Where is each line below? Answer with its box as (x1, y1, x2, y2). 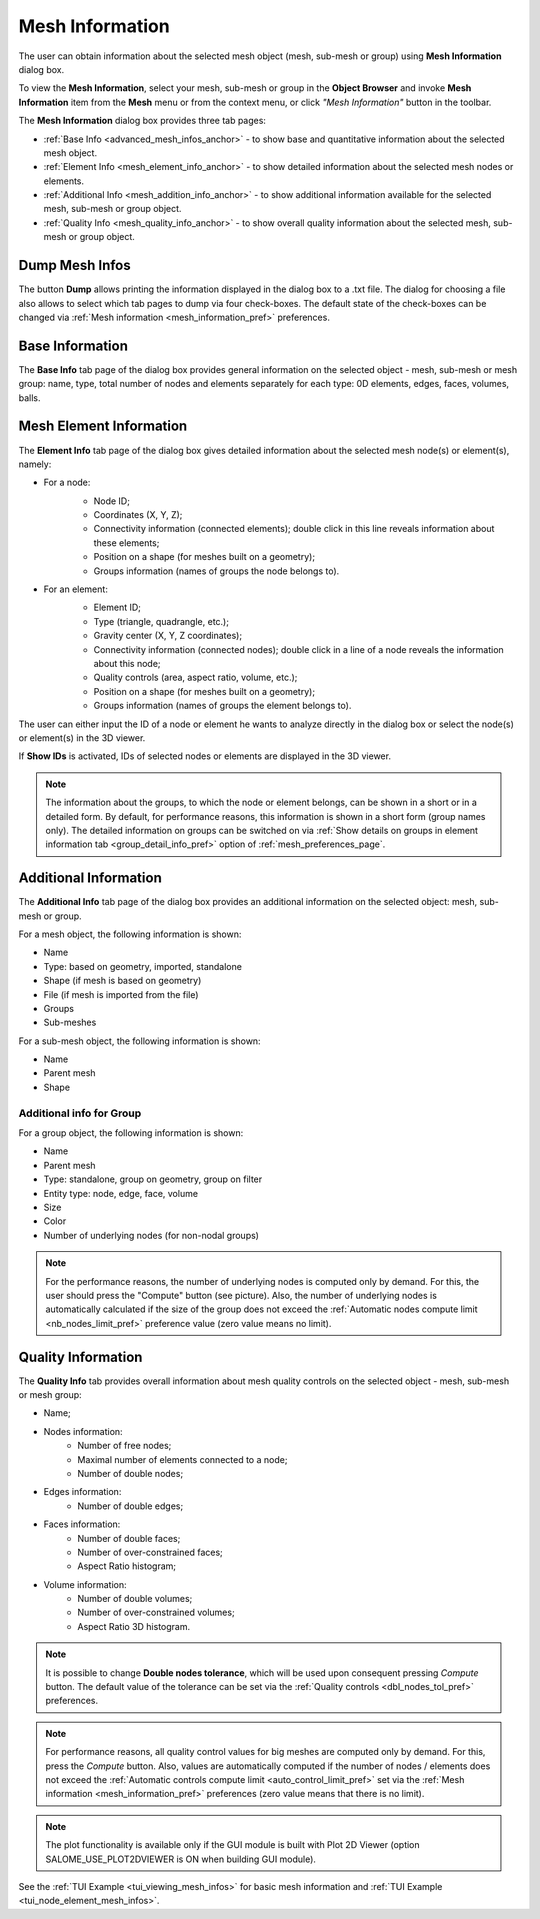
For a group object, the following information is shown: (18, 1127, 244, 1139)
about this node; (93, 657, 161, 669)
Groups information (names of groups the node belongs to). (93, 565, 340, 577)
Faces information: (43, 1518, 121, 1530)
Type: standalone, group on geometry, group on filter (43, 1173, 263, 1185)
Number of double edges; (77, 1500, 184, 1512)
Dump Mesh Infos (18, 257, 132, 274)
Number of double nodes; (77, 1467, 184, 1479)
